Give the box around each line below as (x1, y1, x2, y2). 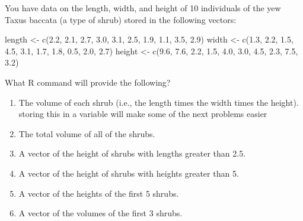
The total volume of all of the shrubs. (18, 127, 155, 139)
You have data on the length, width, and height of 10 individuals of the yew (5, 2, 281, 14)
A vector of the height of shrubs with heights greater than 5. (18, 167, 239, 179)
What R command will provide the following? (5, 76, 171, 88)
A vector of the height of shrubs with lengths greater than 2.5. (18, 147, 246, 160)
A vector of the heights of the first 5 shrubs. (18, 187, 179, 199)
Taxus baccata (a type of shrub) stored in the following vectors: (5, 13, 237, 25)
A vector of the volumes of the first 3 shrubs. (18, 207, 183, 219)
